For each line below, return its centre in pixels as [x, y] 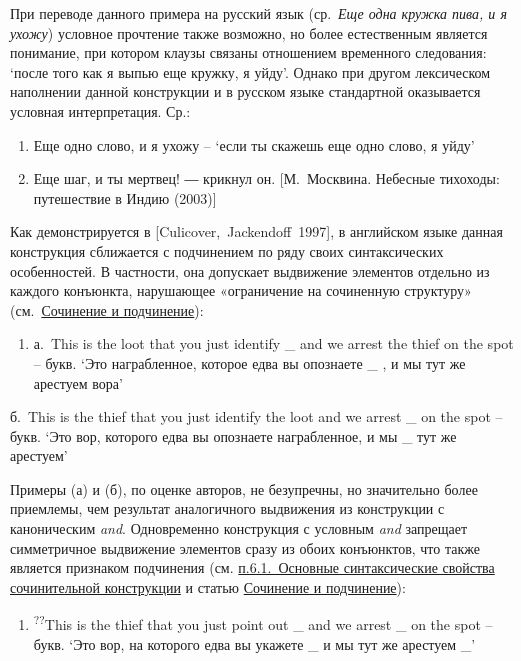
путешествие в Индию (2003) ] [125, 197]
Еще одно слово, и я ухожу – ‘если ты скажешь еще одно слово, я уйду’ [254, 144]
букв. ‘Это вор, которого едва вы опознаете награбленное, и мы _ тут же [233, 435]
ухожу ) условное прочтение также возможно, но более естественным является [249, 32]
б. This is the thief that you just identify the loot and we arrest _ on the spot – [256, 416]
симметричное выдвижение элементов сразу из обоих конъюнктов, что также [245, 547]
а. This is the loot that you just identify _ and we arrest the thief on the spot [273, 343]
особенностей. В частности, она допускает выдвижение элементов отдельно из [250, 270]
